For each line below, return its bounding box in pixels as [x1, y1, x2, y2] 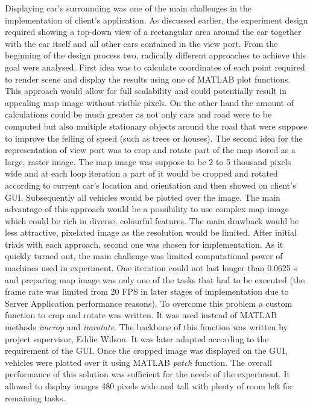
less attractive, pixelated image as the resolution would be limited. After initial [5, 226, 297, 239]
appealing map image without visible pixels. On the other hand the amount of [5, 96, 294, 108]
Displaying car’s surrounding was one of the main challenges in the [5, 2, 252, 14]
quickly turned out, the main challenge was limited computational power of [5, 250, 283, 262]
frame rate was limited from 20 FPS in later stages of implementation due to [5, 285, 289, 298]
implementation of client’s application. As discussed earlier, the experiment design [5, 13, 308, 26]
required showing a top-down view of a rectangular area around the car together [5, 25, 302, 38]
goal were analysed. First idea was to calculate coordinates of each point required [5, 60, 305, 73]
